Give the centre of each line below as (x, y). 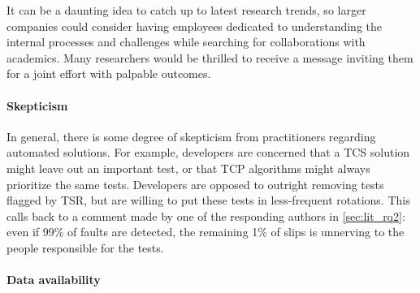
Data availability (54, 280)
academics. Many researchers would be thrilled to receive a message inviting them (210, 57)
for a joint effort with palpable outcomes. (109, 73)
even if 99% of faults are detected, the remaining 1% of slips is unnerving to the (206, 232)
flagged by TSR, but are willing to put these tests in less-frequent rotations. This (208, 200)
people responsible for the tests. (85, 247)
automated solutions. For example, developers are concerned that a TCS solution (208, 152)
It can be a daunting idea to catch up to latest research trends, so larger (186, 10)
